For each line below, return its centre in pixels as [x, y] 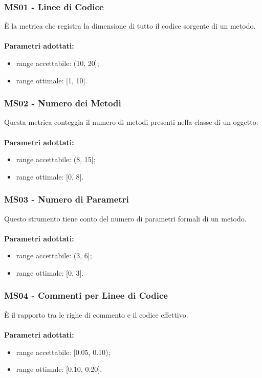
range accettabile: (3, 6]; [54, 255]
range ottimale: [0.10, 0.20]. [59, 369]
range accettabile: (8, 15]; [56, 159]
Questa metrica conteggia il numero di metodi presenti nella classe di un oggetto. [131, 122]
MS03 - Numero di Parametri [67, 199]
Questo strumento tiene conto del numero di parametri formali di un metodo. [125, 218]
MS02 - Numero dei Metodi [63, 103]
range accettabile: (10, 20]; [58, 63]
